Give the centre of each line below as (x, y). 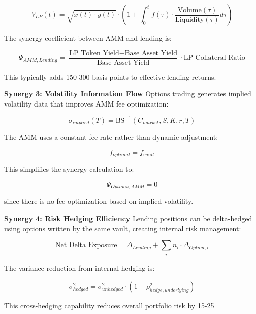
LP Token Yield (94, 53)
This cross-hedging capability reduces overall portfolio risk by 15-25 (109, 306)
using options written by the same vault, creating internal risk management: (123, 228)
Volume (189, 10)
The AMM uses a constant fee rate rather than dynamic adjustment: (111, 137)
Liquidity (190, 20)
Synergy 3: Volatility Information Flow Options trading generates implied (128, 94)
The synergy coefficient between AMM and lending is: (88, 38)
